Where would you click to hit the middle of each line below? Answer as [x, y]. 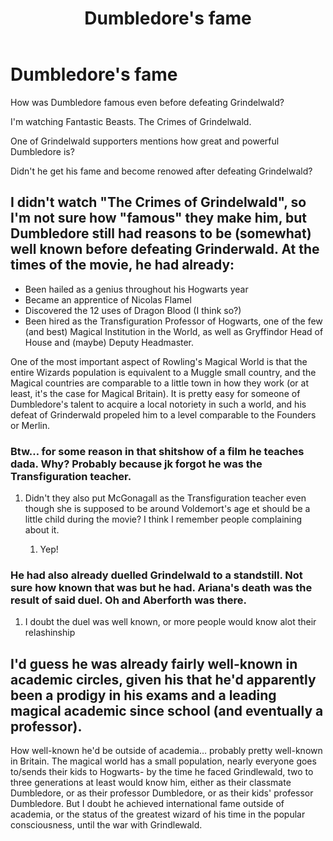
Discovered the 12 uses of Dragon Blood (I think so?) [133, 310]
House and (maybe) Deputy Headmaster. [109, 342]
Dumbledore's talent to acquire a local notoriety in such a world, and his [158, 404]
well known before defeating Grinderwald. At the [165, 249]
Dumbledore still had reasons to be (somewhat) [161, 233]
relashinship [50, 633]
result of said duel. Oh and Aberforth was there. [128, 600]
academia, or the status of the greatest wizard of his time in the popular [158, 814]
